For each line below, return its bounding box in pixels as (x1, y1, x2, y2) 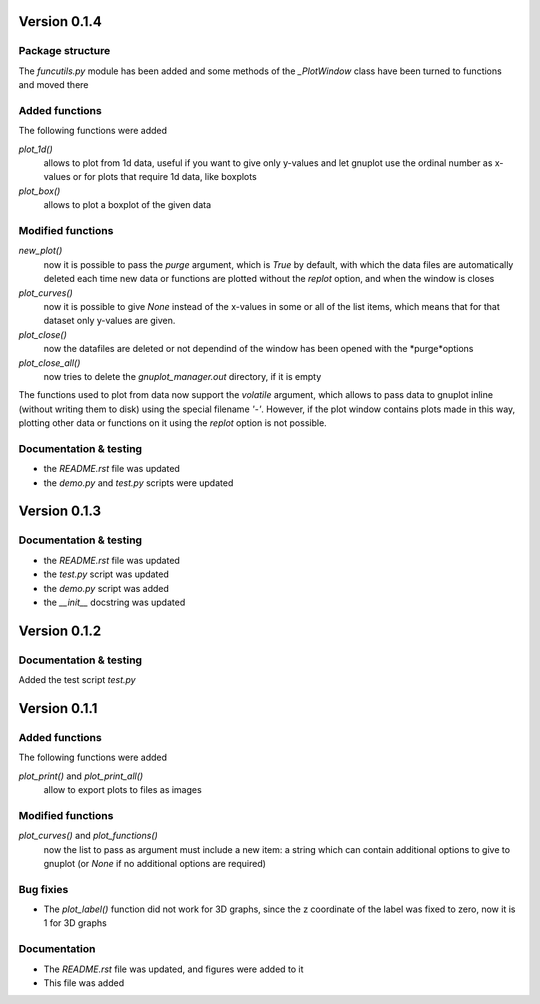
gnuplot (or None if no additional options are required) (43, 857, 267, 869)
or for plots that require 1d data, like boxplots (72, 171, 257, 183)
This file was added (43, 977, 125, 989)
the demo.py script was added (43, 582, 170, 594)
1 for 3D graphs (43, 917, 107, 929)
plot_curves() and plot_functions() (18, 830, 159, 842)
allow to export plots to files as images (43, 784, 202, 796)
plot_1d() (18, 143, 54, 155)
